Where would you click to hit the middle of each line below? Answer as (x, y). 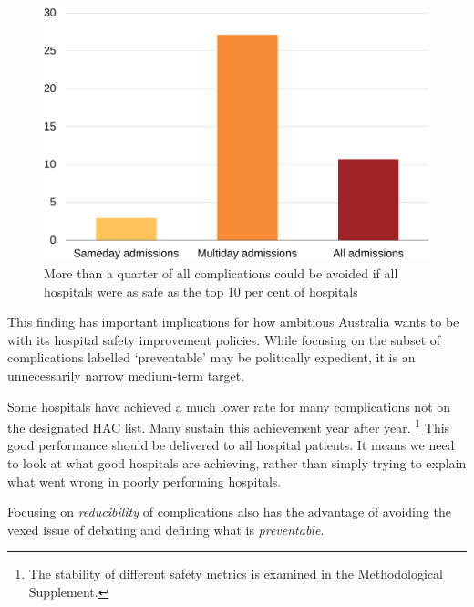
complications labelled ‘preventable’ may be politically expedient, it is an (211, 357)
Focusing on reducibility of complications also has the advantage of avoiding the (229, 512)
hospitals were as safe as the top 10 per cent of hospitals (201, 291)
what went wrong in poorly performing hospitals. (144, 481)
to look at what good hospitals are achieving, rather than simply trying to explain (237, 463)
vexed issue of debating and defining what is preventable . (166, 529)
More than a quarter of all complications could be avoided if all (221, 273)
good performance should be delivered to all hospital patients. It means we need (231, 445)
